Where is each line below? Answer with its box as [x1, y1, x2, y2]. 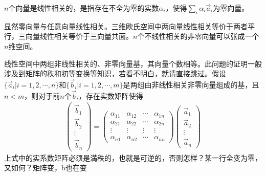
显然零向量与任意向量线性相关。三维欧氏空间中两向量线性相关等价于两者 [4, 20, 248, 31]
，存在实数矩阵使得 [78, 90, 143, 101]
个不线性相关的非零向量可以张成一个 [137, 31, 259, 41]
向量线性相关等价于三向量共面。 [25, 31, 133, 41]
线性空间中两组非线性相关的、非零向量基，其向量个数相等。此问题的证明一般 [4, 58, 262, 69]
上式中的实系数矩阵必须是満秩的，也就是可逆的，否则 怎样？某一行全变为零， [4, 152, 262, 163]
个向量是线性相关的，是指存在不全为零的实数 [8, 3, 159, 13]
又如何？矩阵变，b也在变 [4, 162, 87, 173]
